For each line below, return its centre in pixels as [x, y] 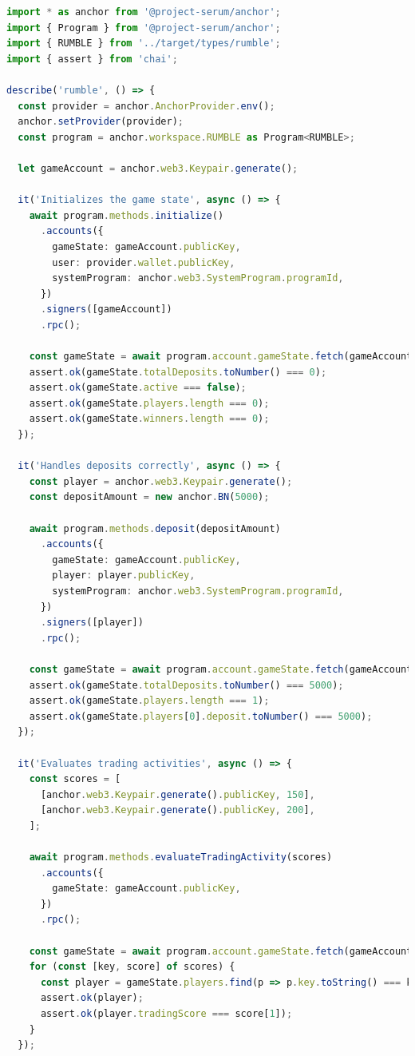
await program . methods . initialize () [126, 215]
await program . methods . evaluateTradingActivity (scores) [181, 858]
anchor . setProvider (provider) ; [101, 122]
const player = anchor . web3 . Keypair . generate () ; [161, 481]
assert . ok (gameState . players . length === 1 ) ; [149, 701]
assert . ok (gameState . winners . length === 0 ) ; [149, 419]
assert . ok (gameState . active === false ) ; [138, 388]
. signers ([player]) [92, 623]
